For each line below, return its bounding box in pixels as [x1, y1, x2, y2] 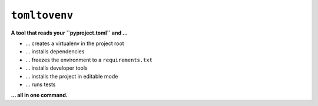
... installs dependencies [25, 48, 85, 55]
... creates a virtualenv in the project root [25, 40, 124, 47]
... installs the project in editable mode [25, 73, 118, 80]
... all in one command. [11, 91, 68, 99]
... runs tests [25, 81, 56, 88]
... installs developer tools [25, 64, 88, 71]
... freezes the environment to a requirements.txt [25, 56, 153, 63]
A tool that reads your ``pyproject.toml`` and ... [11, 29, 128, 36]
